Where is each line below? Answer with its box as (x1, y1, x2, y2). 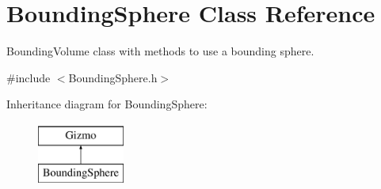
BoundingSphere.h (68, 69, 158, 85)
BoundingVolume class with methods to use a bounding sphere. (6, 43, 314, 59)
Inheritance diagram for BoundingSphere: (6, 96, 208, 112)
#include (6, 69, 51, 85)
